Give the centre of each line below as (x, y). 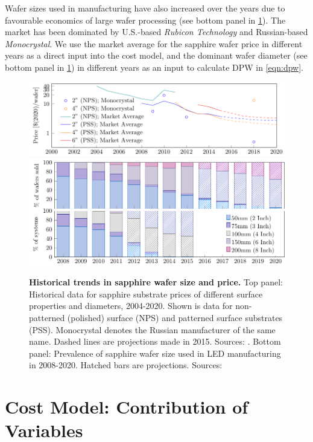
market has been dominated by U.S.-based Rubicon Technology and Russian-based (156, 32)
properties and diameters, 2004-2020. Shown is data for (131, 306)
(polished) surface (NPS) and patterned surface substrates (175, 317)
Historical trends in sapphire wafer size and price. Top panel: (156, 282)
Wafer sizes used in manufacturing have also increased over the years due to (145, 8)
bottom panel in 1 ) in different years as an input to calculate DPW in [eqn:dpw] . (154, 67)
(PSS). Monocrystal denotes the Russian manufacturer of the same (152, 329)
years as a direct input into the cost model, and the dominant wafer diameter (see (156, 55)
